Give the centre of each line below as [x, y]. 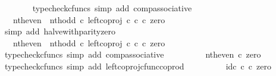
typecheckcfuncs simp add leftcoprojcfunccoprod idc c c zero [138, 66]
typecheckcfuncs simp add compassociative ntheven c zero [133, 54]
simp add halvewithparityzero [60, 31]
